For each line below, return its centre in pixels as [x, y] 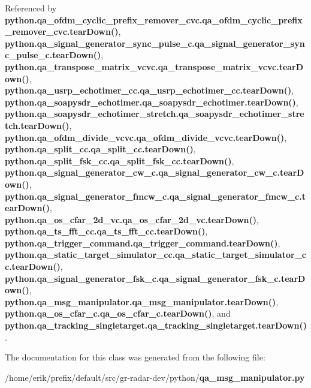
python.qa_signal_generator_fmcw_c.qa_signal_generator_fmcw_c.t [155, 196]
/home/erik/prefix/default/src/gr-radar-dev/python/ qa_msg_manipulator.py [155, 377]
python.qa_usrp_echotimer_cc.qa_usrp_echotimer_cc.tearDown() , [150, 90]
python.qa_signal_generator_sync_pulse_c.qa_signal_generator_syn [155, 43]
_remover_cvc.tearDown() [62, 31]
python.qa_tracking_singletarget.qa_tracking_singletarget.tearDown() [156, 325]
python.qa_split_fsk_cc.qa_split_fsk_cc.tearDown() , [120, 160]
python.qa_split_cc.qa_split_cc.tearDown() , [100, 149]
